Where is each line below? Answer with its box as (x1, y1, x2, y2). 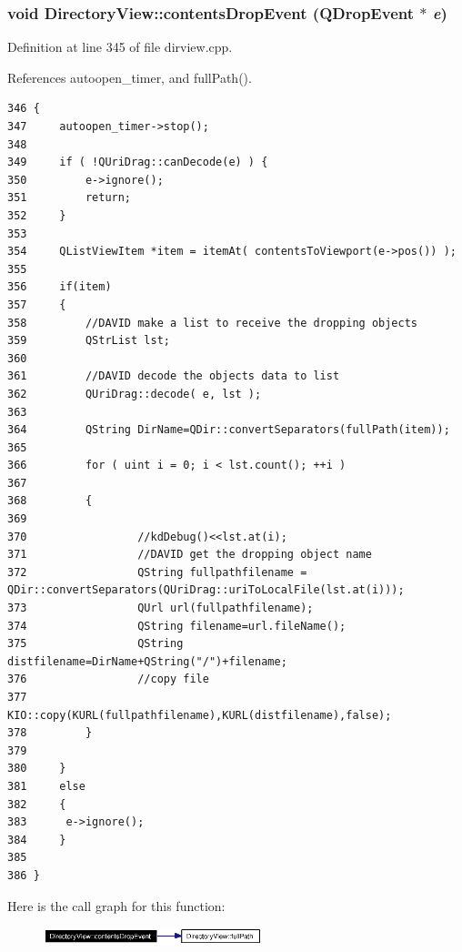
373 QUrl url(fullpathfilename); (7, 602, 314, 615)
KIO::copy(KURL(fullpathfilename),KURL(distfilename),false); (7, 708, 392, 722)
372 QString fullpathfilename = (7, 565, 307, 579)
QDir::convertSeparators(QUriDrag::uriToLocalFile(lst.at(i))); (7, 583, 405, 597)
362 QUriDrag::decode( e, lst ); (7, 387, 262, 400)
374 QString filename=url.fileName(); (7, 619, 346, 633)
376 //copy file (7, 673, 209, 686)
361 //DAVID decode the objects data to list (7, 370, 340, 383)
